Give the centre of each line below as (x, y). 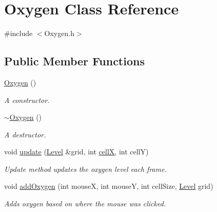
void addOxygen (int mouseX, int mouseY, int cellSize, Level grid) (109, 186)
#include (18, 33)
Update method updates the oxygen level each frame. (85, 169)
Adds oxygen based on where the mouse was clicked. (85, 204)
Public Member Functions (74, 61)
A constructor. (27, 100)
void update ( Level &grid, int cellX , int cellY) (76, 152)
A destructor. (25, 134)
